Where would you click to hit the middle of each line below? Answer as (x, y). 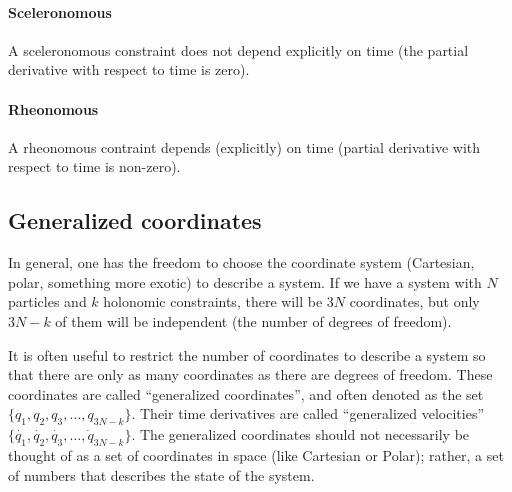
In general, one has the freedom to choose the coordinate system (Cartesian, (241, 262)
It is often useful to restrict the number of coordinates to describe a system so (247, 354)
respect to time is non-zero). (94, 166)
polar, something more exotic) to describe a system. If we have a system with (245, 281)
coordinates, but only (414, 301)
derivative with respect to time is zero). (129, 69)
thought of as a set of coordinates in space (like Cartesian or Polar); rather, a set (256, 454)
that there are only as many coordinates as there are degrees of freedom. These (250, 374)
